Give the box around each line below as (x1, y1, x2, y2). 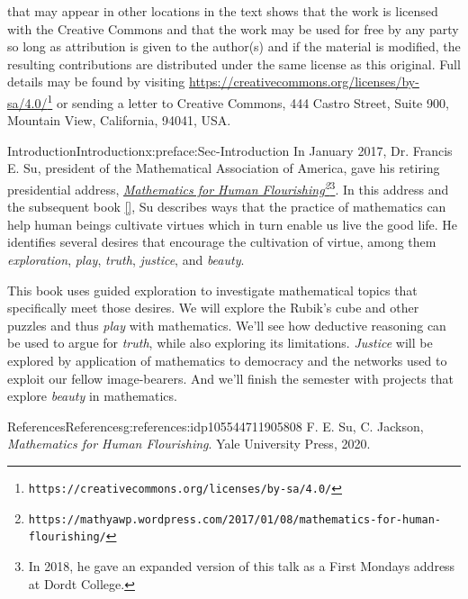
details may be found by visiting (7, 72, 185, 91)
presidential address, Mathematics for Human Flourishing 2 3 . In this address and (7, 177, 449, 198)
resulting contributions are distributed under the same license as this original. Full (7, 54, 461, 73)
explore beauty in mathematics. (7, 386, 177, 405)
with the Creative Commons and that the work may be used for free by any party (7, 19, 459, 38)
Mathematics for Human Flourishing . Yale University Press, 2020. (7, 434, 371, 453)
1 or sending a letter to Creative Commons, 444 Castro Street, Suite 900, (47, 90, 449, 112)
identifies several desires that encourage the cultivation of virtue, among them (7, 232, 436, 251)
